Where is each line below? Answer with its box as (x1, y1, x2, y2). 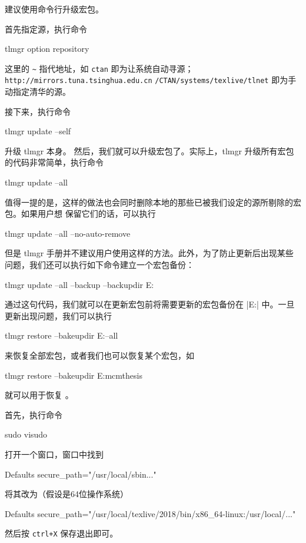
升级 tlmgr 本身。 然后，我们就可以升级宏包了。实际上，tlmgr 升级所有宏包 (5, 144, 294, 157)
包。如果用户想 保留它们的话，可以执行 (5, 207, 156, 220)
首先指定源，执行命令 (5, 22, 87, 35)
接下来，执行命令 (5, 105, 71, 117)
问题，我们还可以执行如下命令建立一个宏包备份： (5, 259, 194, 271)
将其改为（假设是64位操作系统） (5, 488, 128, 500)
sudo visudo (5, 428, 48, 441)
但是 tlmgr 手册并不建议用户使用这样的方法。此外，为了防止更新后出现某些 (5, 247, 294, 259)
